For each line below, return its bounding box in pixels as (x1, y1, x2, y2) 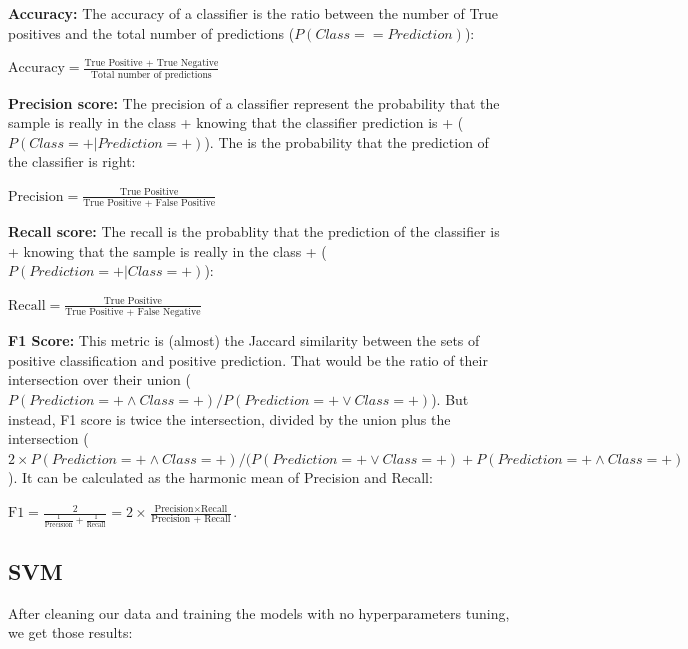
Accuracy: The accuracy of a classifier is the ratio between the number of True (8, 3, 498, 23)
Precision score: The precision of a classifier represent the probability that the (8, 92, 500, 113)
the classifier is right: (8, 151, 136, 172)
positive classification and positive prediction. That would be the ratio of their (8, 349, 488, 370)
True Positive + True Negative (84, 57, 219, 68)
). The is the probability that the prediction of (204, 131, 489, 152)
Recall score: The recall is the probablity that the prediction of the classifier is (8, 221, 500, 242)
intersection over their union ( (8, 369, 191, 390)
